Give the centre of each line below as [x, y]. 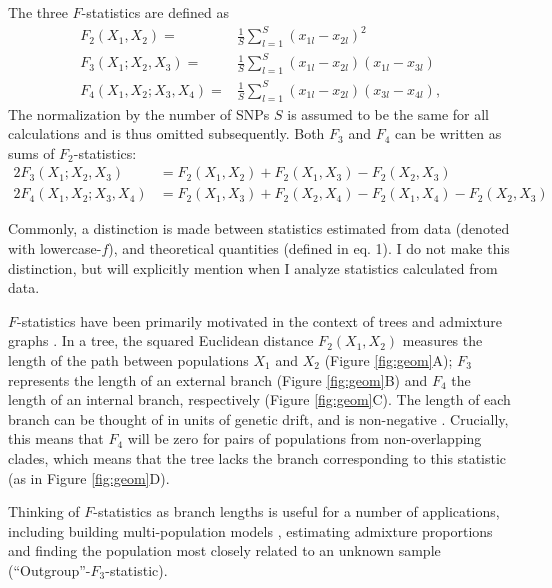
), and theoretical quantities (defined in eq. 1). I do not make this [309, 248]
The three [38, 12]
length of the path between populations [128, 359]
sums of [31, 152]
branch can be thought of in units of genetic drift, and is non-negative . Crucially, [258, 418]
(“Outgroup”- [49, 569]
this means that [56, 438]
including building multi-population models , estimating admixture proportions [250, 530]
